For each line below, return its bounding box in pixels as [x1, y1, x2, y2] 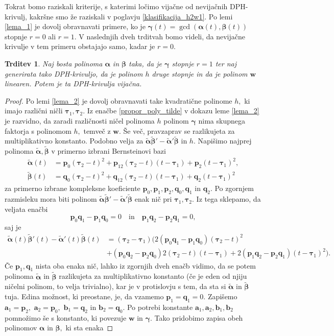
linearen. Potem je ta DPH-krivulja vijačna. [5, 78, 142, 89]
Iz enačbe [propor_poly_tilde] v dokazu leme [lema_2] [87, 105, 259, 116]
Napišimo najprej [198, 135, 252, 146]
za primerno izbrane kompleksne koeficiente [5, 183, 140, 194]
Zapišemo [207, 291, 237, 301]
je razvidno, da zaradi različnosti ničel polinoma [5, 115, 155, 126]
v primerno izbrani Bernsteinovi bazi [51, 146, 166, 156]
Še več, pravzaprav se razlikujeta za [123, 125, 235, 136]
